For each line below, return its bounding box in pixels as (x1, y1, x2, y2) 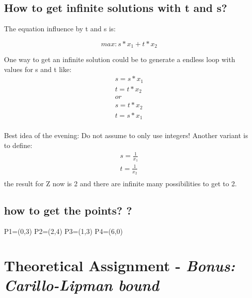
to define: (4, 140, 32, 150)
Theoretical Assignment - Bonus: (4, 255, 235, 276)
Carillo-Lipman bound (4, 274, 159, 295)
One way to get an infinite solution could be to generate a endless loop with (4, 54, 235, 65)
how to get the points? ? (4, 203, 132, 218)
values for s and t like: (4, 64, 72, 74)
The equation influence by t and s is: (4, 23, 116, 34)
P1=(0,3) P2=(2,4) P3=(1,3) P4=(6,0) (4, 226, 123, 236)
